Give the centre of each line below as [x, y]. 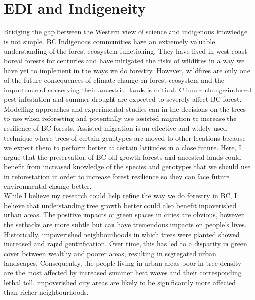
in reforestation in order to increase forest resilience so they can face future [117, 176]
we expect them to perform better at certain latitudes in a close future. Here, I [123, 147]
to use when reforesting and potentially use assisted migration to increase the [120, 118]
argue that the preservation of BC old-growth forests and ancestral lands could [123, 157]
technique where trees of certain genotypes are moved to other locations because [125, 137]
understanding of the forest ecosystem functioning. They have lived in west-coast [126, 51]
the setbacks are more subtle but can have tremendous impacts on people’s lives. [125, 224]
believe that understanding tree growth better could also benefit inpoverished [120, 205]
